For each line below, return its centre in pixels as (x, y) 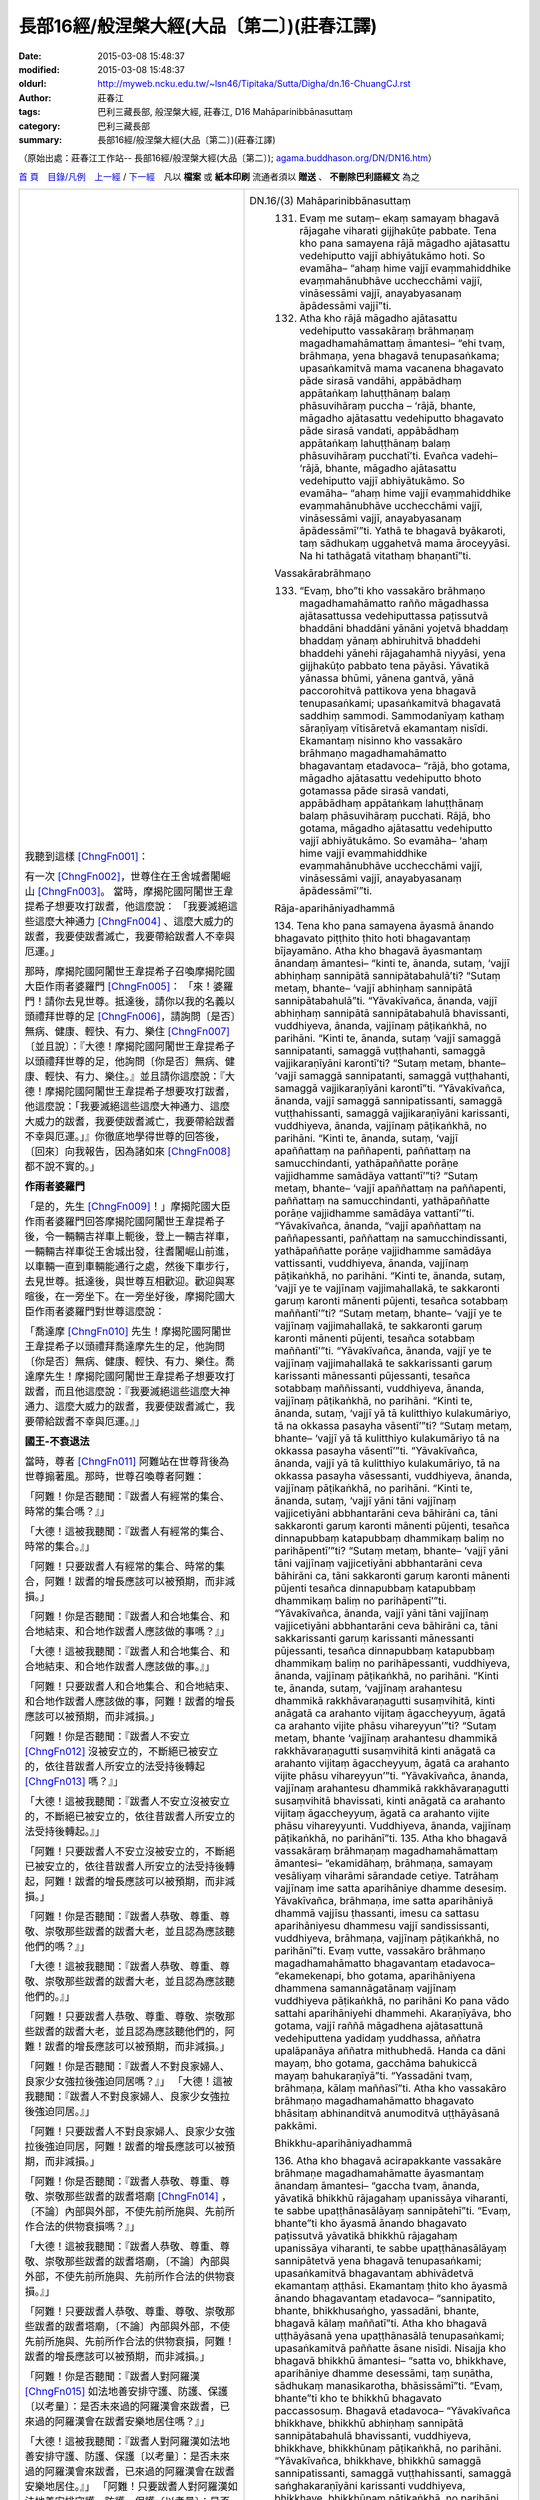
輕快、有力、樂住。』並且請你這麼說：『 (134, 1077)
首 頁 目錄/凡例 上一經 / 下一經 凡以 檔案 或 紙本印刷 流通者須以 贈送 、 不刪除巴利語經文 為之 (219, 176)
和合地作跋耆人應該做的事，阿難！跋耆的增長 (129, 1702)
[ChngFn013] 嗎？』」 (74, 1782)
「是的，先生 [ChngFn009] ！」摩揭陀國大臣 (127, 1207)
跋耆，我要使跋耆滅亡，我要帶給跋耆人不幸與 (129, 937)
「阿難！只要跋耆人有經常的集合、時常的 (119, 1567)
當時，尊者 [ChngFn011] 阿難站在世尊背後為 (127, 1462)
